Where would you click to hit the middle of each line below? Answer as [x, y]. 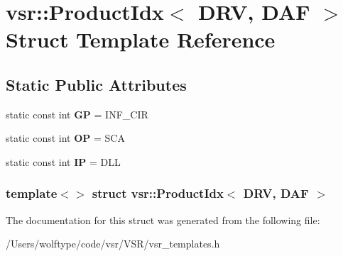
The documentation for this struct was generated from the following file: [163, 219]
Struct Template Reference [141, 39]
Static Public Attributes [96, 84]
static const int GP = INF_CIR [77, 114]
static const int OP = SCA [65, 138]
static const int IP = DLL [63, 161]
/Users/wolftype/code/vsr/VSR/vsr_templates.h [113, 244]
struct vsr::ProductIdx [158, 193]
